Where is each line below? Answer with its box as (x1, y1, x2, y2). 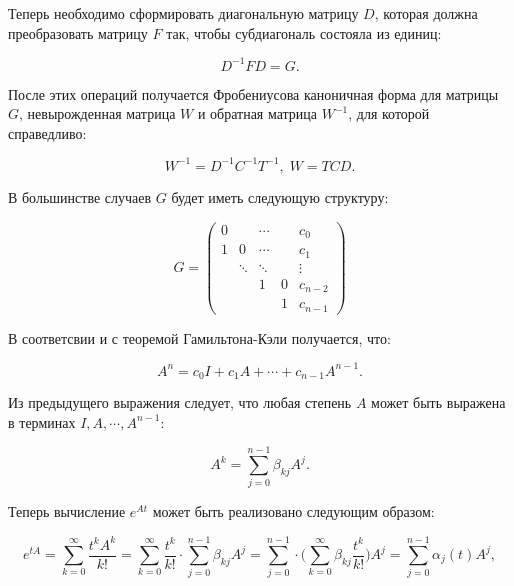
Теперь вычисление (8, 501, 126, 522)
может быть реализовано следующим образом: (152, 501, 435, 522)
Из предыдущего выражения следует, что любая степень (8, 392, 352, 413)
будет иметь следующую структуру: (171, 186, 389, 207)
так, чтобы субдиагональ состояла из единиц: (166, 22, 442, 43)
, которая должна (374, 3, 478, 23)
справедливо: (8, 122, 87, 143)
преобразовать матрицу (8, 22, 148, 43)
